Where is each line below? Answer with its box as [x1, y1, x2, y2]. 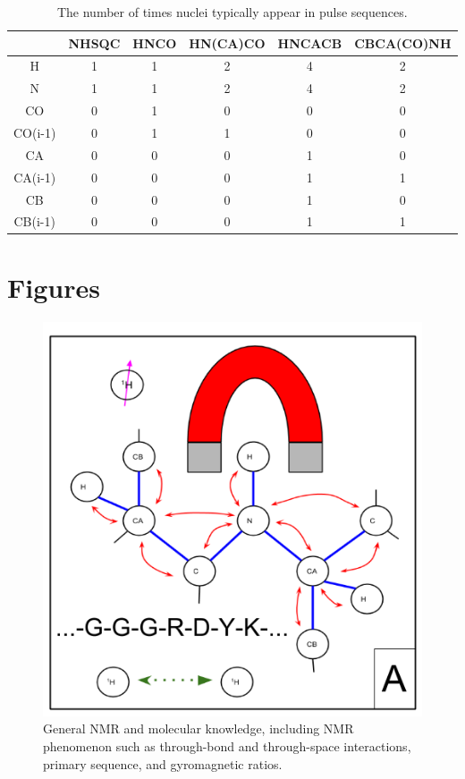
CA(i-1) [13, 167, 56, 186]
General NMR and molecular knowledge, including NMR [43, 719, 354, 738]
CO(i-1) [13, 123, 56, 141]
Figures [7, 268, 100, 305]
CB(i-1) [13, 212, 55, 231]
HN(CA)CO [189, 33, 266, 52]
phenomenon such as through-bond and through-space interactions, [43, 737, 411, 756]
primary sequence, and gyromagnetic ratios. [43, 754, 283, 773]
